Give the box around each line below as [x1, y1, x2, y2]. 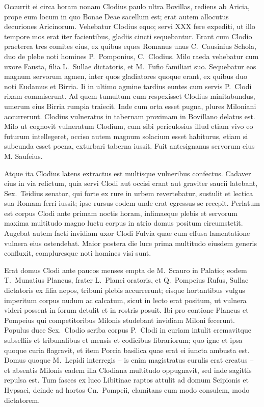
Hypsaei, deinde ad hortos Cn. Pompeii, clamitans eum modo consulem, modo [4, 384, 250, 395]
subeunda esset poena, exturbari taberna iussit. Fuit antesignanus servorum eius [4, 141, 255, 151]
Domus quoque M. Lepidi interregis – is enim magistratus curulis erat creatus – [4, 355, 254, 365]
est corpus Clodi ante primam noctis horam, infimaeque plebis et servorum [4, 207, 237, 218]
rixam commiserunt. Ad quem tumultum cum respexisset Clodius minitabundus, [4, 91, 255, 101]
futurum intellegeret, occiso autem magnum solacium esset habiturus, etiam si [4, 130, 248, 141]
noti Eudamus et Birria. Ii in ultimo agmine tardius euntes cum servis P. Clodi [4, 80, 252, 91]
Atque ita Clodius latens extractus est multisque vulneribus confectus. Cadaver [4, 168, 251, 178]
